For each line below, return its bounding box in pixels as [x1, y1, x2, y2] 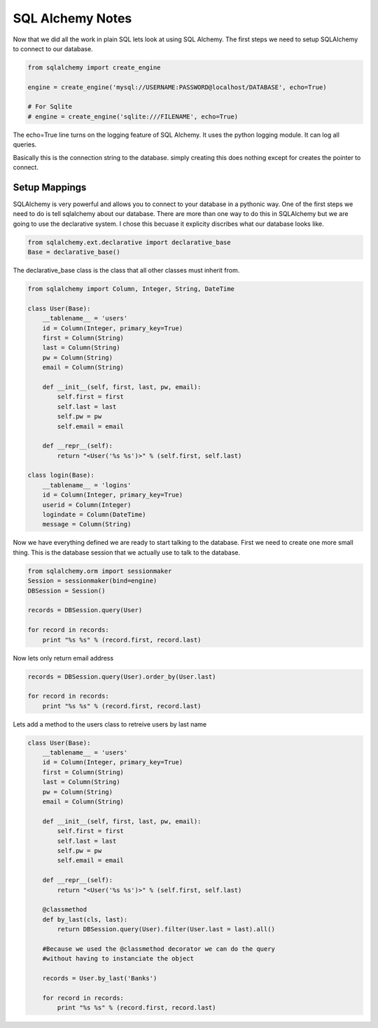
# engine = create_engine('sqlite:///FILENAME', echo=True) [27, 112, 239, 121]
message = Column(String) [42, 520, 132, 529]
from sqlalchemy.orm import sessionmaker [27, 567, 172, 575]
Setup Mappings [13, 181, 87, 193]
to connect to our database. [13, 44, 94, 53]
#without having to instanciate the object [42, 954, 194, 963]
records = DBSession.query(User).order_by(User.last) [27, 672, 216, 680]
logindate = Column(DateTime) [42, 510, 146, 519]
